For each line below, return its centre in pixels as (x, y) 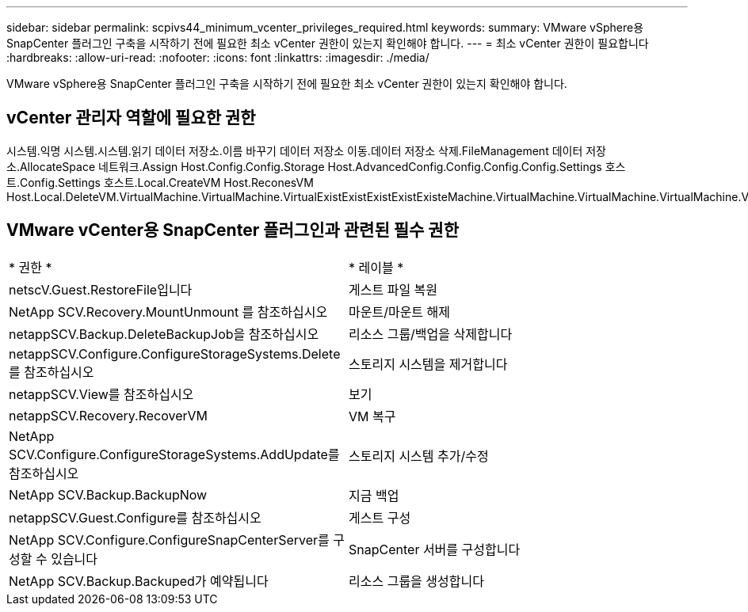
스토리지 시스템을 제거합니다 (428, 364)
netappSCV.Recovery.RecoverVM (109, 415)
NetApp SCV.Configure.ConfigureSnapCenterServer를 (169, 540)
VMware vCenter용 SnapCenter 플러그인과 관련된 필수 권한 (233, 230)
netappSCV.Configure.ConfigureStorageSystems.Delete (175, 354)
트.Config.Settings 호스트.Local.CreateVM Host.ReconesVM (160, 182)
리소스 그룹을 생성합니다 (416, 581)
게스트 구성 (380, 517)
